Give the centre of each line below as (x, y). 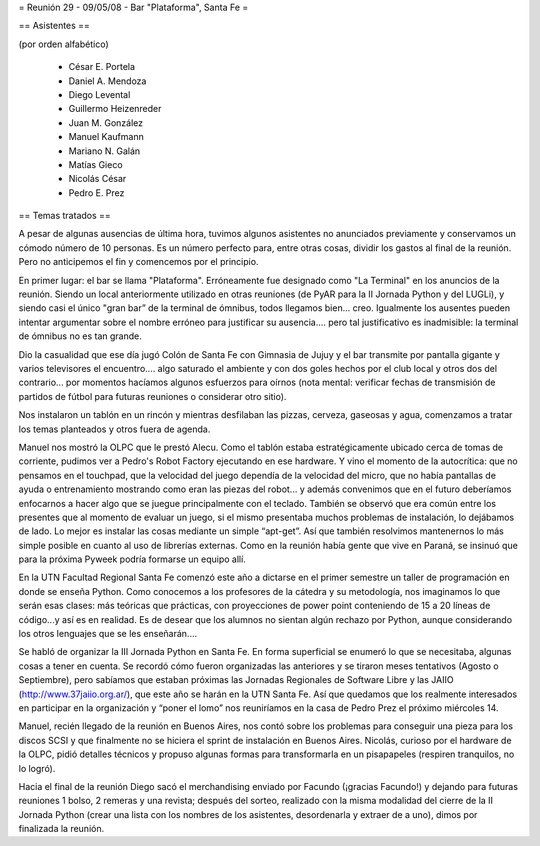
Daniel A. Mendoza (107, 81)
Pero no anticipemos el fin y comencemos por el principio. (138, 262)
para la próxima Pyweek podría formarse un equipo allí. (132, 559)
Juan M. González (106, 122)
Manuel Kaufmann (106, 137)
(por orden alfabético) (63, 44)
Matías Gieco (96, 164)
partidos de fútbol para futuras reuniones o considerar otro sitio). (152, 396)
